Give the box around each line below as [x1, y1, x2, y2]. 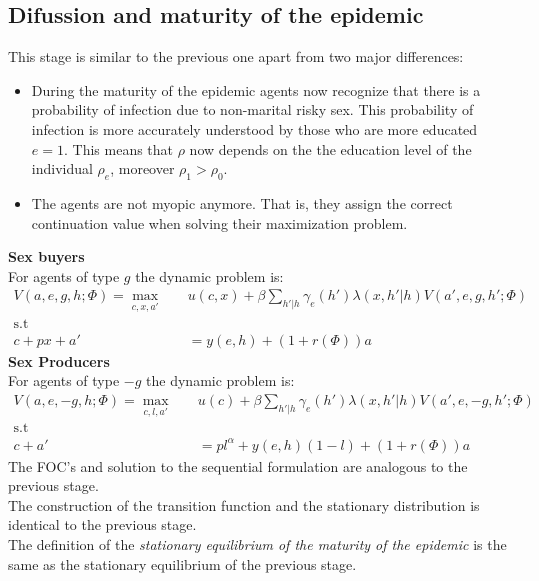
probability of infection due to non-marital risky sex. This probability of [31, 99, 474, 120]
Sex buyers [8, 246, 85, 267]
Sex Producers [8, 350, 110, 371]
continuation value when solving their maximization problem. [31, 212, 408, 233]
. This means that [63, 138, 174, 159]
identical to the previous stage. [8, 514, 197, 535]
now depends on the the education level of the [189, 138, 472, 159]
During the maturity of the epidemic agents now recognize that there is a [31, 79, 481, 100]
